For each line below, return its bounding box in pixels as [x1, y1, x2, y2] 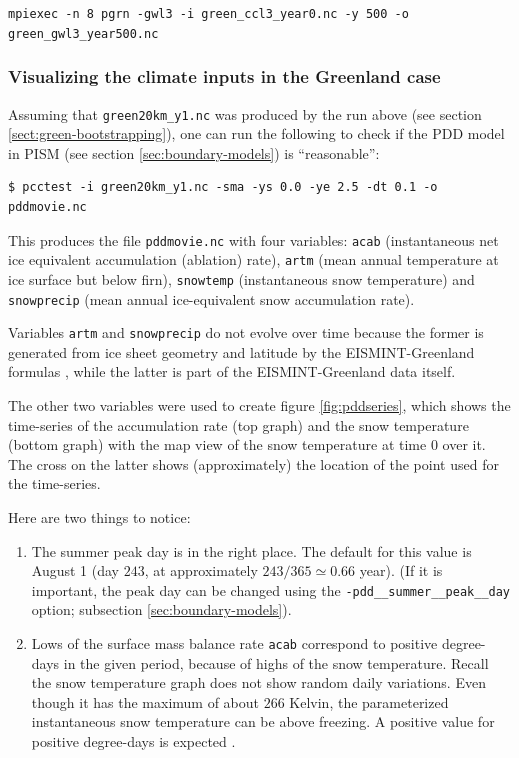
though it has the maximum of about [31, 691, 260, 712]
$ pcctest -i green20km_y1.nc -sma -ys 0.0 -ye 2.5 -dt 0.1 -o [8, 180, 438, 195]
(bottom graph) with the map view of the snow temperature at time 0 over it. [8, 434, 486, 455]
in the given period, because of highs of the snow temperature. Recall [63, 652, 489, 673]
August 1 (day [31, 560, 119, 581]
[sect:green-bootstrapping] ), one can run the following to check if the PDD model [8, 123, 505, 144]
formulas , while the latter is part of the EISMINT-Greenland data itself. [8, 361, 456, 382]
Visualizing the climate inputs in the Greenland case [8, 64, 441, 89]
